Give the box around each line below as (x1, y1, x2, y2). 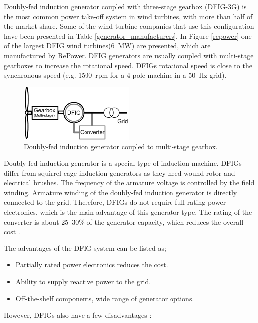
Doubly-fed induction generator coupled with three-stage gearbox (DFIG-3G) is (4, 1, 247, 11)
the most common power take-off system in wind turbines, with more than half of (4, 11, 253, 21)
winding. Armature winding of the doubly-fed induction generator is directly (4, 187, 237, 197)
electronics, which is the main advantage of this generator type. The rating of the (4, 207, 252, 217)
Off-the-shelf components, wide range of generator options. (15, 293, 194, 303)
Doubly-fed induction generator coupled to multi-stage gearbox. (24, 141, 218, 152)
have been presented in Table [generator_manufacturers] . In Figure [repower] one (4, 30, 252, 41)
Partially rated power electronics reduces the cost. (15, 259, 168, 270)
